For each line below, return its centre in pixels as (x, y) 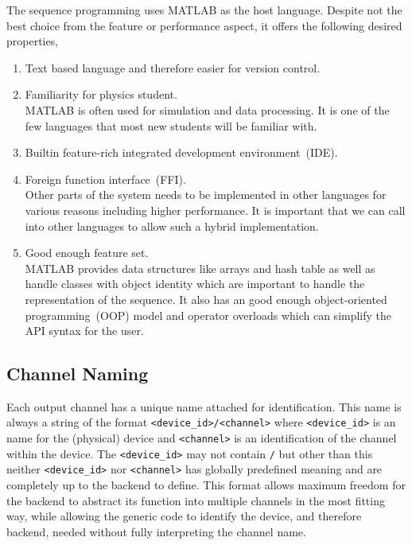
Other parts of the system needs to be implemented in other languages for (206, 195)
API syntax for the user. (84, 331)
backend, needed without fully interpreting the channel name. (156, 531)
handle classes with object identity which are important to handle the (195, 284)
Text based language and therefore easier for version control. (173, 67)
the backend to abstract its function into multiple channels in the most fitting (196, 500)
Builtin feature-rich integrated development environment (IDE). (181, 152)
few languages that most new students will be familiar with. (171, 125)
